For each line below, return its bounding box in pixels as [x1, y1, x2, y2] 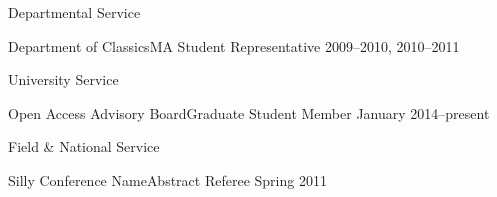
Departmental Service [8, 2, 141, 22]
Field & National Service [8, 136, 160, 157]
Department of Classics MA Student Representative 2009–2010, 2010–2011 [8, 35, 460, 56]
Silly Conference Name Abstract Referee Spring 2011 [8, 169, 327, 190]
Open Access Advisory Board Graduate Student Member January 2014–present [8, 102, 490, 123]
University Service [8, 69, 119, 90]
